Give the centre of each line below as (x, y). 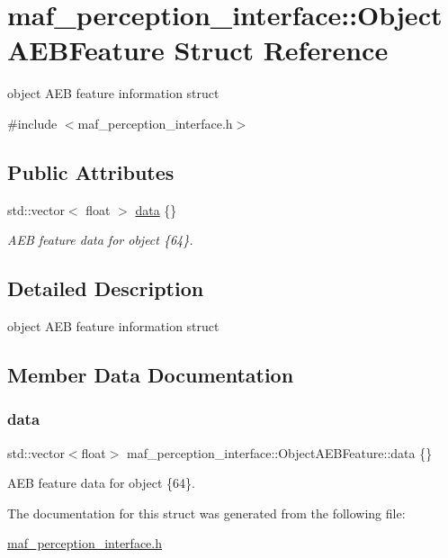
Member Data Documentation (151, 375)
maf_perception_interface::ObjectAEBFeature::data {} (280, 452)
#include (32, 123)
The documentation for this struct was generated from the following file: (206, 513)
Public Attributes (91, 171)
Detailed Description (106, 288)
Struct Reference (281, 50)
